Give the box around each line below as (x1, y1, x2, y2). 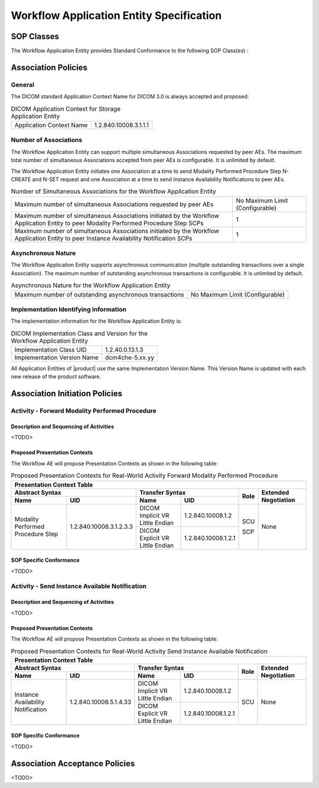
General (11, 81, 35, 89)
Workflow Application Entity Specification (11, 9, 222, 22)
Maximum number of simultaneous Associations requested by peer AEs (14, 200, 214, 208)
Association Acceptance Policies (11, 758, 135, 768)
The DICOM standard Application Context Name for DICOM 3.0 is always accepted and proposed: (11, 93, 249, 100)
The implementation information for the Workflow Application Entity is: (11, 317, 183, 325)
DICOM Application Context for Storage (11, 104, 121, 112)
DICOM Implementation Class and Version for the (11, 329, 148, 337)
